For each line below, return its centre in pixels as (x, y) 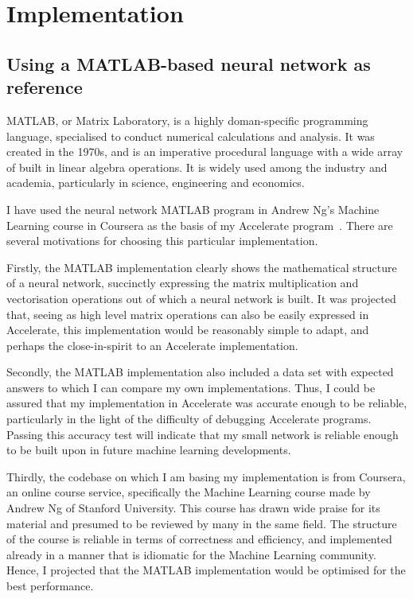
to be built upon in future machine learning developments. (149, 450)
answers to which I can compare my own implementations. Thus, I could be (191, 387)
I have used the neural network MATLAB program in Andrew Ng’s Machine (193, 209)
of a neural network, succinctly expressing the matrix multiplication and (183, 283)
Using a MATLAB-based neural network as (189, 63)
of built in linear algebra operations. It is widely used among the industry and (197, 167)
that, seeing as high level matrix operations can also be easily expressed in (188, 314)
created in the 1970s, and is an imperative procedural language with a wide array (205, 152)
